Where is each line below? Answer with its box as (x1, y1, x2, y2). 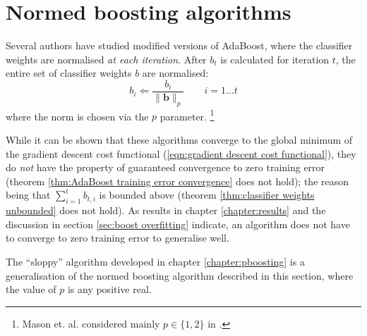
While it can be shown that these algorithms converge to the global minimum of (6, 132, 353, 147)
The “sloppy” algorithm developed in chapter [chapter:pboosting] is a (6, 254, 305, 268)
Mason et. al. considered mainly (22, 316, 160, 330)
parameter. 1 (160, 106, 215, 123)
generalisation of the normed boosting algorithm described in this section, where (6, 268, 354, 282)
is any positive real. (67, 282, 152, 297)
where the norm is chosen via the (6, 108, 149, 123)
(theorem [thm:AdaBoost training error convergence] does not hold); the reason (6, 173, 349, 188)
